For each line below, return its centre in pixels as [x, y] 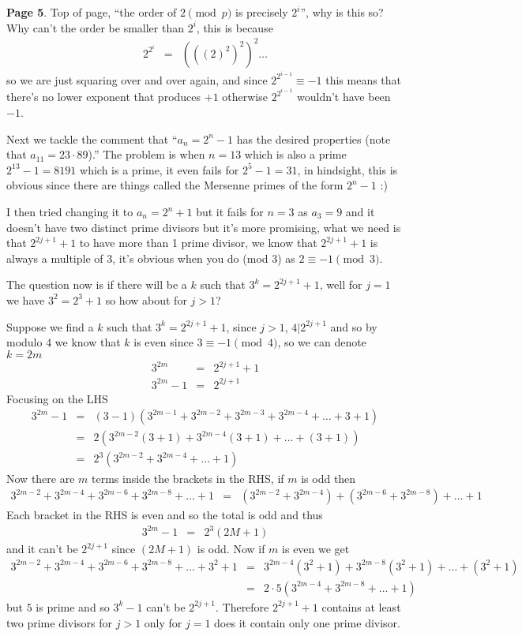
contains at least [361, 606]
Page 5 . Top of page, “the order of [92, 12]
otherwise [245, 97]
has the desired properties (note [314, 138]
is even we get [316, 549]
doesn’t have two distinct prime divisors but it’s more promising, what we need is [204, 227]
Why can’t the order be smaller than [95, 27]
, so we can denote [322, 342]
